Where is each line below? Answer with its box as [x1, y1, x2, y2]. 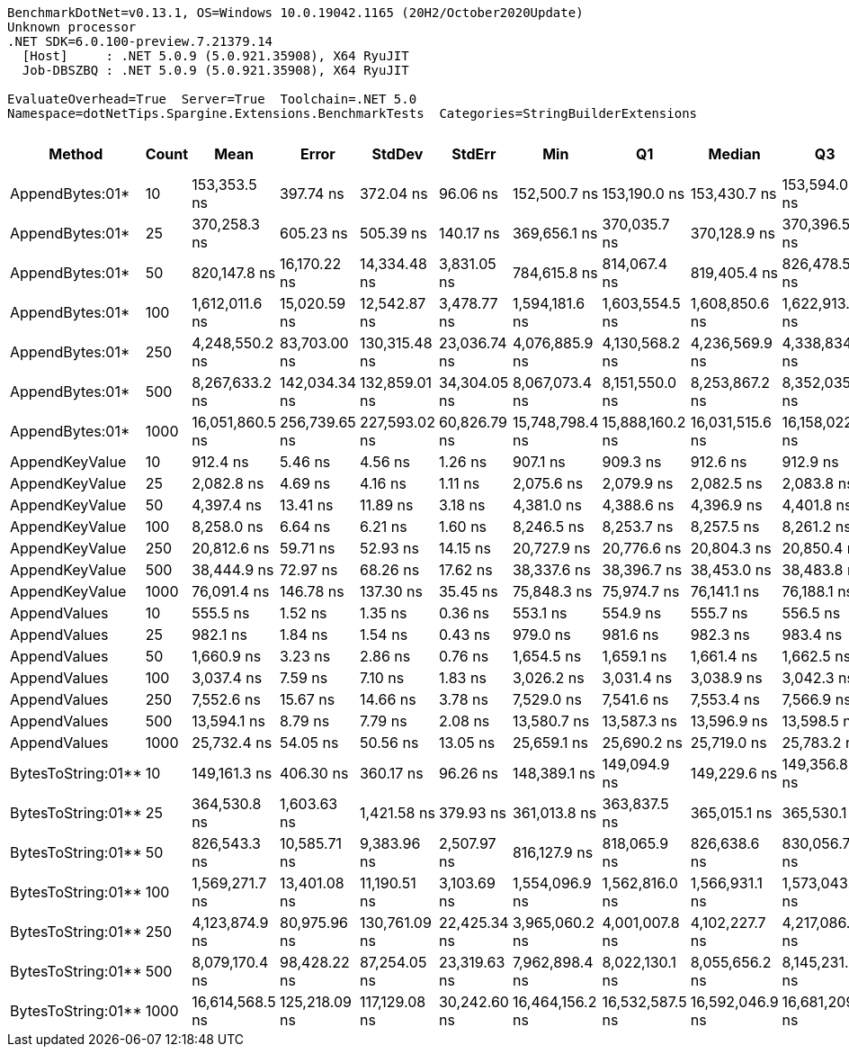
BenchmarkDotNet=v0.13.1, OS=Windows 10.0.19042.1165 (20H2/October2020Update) [7, 5, 584, 20]
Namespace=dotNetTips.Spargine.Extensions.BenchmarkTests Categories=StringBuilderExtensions [7, 106, 698, 121]
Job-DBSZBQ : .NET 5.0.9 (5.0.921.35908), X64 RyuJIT [22, 63, 409, 77]
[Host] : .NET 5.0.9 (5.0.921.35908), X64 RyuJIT [22, 49, 409, 63]
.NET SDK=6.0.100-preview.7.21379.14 [7, 34, 273, 49]
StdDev [371, 145, 424, 163]
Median [708, 145, 761, 163]
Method [49, 145, 103, 163]
